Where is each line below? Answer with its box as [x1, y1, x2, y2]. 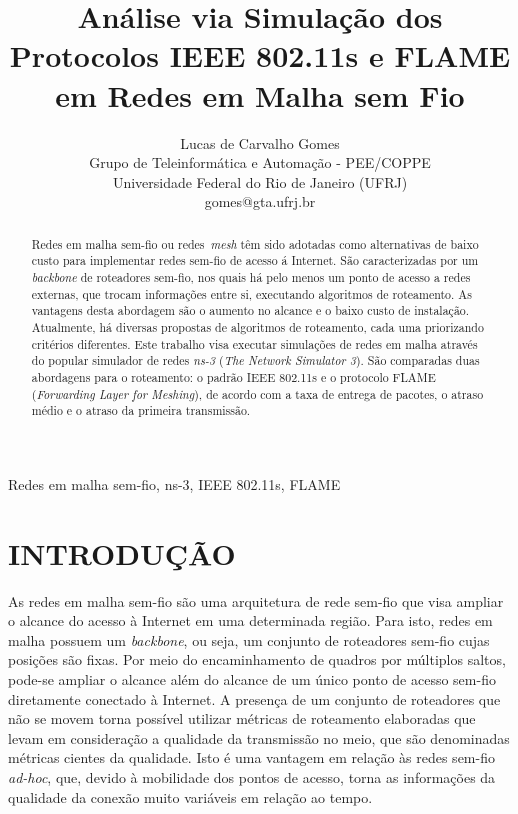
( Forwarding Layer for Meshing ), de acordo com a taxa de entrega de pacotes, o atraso [31, 385, 484, 402]
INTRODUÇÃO [8, 532, 236, 573]
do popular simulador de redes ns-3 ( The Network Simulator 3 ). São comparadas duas [31, 352, 480, 369]
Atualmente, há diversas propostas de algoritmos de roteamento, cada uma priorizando [31, 318, 484, 335]
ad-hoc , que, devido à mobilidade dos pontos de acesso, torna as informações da [8, 766, 496, 787]
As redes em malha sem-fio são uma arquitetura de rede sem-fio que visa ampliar [8, 590, 504, 611]
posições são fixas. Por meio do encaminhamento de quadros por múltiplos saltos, [8, 649, 506, 670]
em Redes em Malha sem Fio [55, 74, 465, 115]
